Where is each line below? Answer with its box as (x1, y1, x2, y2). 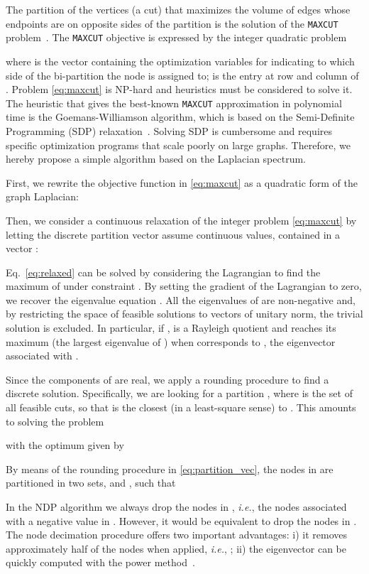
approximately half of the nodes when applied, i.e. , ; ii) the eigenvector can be (6, 541, 346, 556)
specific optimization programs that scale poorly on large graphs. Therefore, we (6, 137, 351, 152)
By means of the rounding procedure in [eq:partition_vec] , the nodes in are (6, 461, 334, 476)
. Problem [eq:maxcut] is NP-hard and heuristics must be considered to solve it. (6, 82, 353, 97)
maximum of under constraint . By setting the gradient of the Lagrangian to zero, (6, 278, 362, 293)
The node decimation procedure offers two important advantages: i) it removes (6, 527, 348, 542)
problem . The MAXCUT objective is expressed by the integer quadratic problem (6, 30, 347, 45)
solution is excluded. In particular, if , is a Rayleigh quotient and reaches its (6, 320, 336, 335)
